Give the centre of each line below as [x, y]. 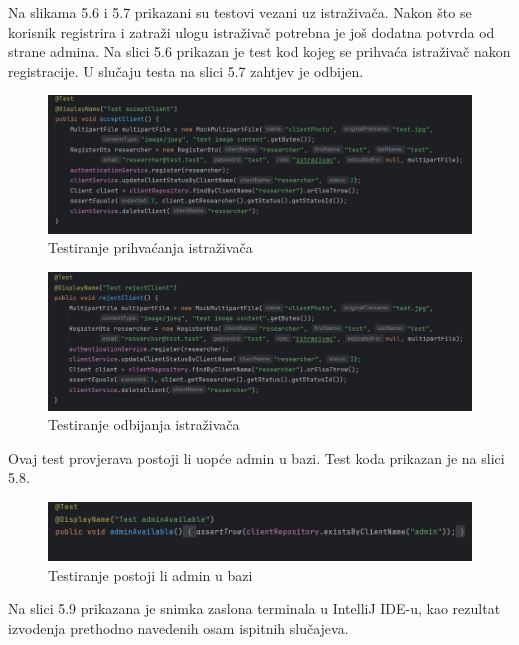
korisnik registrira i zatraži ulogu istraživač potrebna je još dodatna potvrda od [251, 31]
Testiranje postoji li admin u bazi [150, 574]
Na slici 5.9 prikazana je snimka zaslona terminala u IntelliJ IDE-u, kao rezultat [254, 608]
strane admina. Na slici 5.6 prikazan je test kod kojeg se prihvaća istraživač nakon [259, 51]
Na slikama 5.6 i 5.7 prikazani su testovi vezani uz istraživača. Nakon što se [240, 12]
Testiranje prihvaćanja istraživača [150, 247]
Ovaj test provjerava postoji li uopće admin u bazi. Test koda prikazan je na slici [256, 457]
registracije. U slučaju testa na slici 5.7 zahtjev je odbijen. [186, 70]
